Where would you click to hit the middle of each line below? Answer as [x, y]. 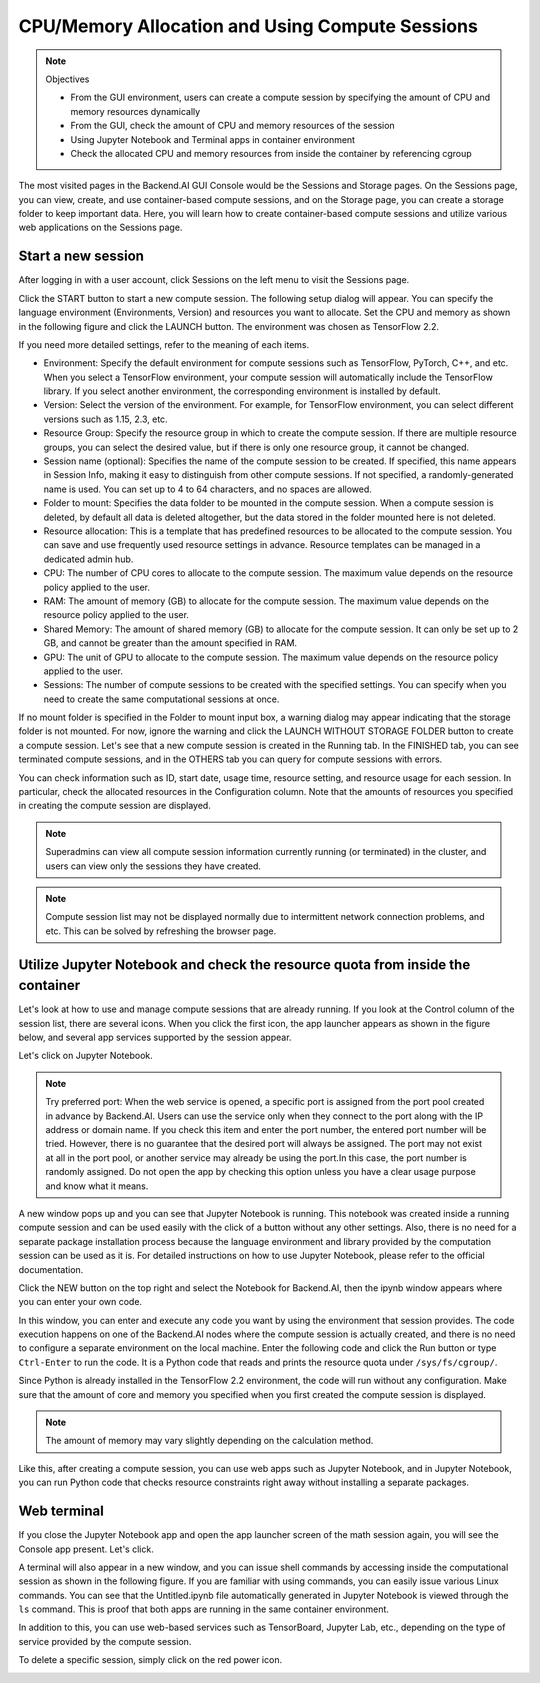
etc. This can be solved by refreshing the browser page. [161, 931]
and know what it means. [97, 1186]
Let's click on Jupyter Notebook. [86, 1056]
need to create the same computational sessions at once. [161, 699]
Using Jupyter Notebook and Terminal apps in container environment [212, 139]
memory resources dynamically [135, 111]
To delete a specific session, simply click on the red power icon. [150, 1660]
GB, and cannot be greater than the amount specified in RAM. [170, 643]
